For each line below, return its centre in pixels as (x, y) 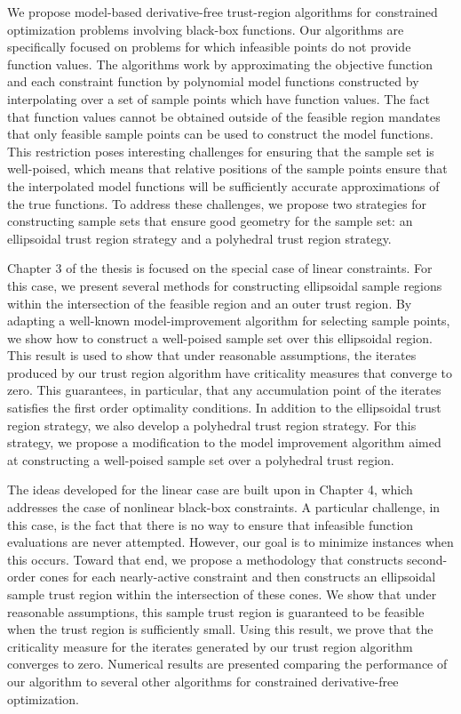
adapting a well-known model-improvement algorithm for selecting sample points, (229, 321)
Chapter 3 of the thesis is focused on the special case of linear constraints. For (220, 268)
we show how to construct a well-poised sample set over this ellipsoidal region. (220, 337)
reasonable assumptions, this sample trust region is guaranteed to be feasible (216, 611)
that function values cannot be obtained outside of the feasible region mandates (224, 116)
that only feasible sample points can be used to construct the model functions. (221, 134)
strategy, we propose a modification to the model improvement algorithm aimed (224, 442)
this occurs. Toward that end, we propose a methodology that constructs (205, 559)
